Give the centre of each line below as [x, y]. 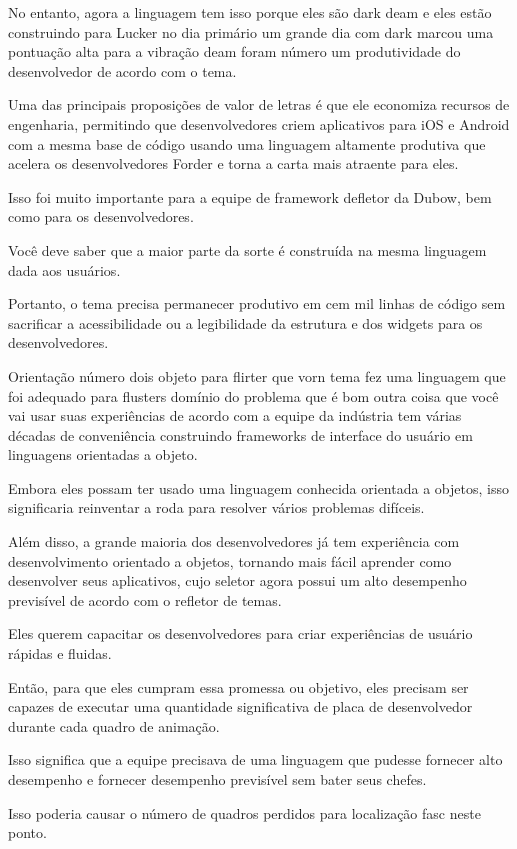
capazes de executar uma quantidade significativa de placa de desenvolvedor [240, 706]
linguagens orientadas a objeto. [103, 454]
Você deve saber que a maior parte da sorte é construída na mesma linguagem [247, 249]
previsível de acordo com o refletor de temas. [145, 599]
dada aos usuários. [64, 269]
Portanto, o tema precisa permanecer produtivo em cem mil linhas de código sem [257, 303]
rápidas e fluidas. [60, 653]
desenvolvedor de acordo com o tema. [122, 70]
